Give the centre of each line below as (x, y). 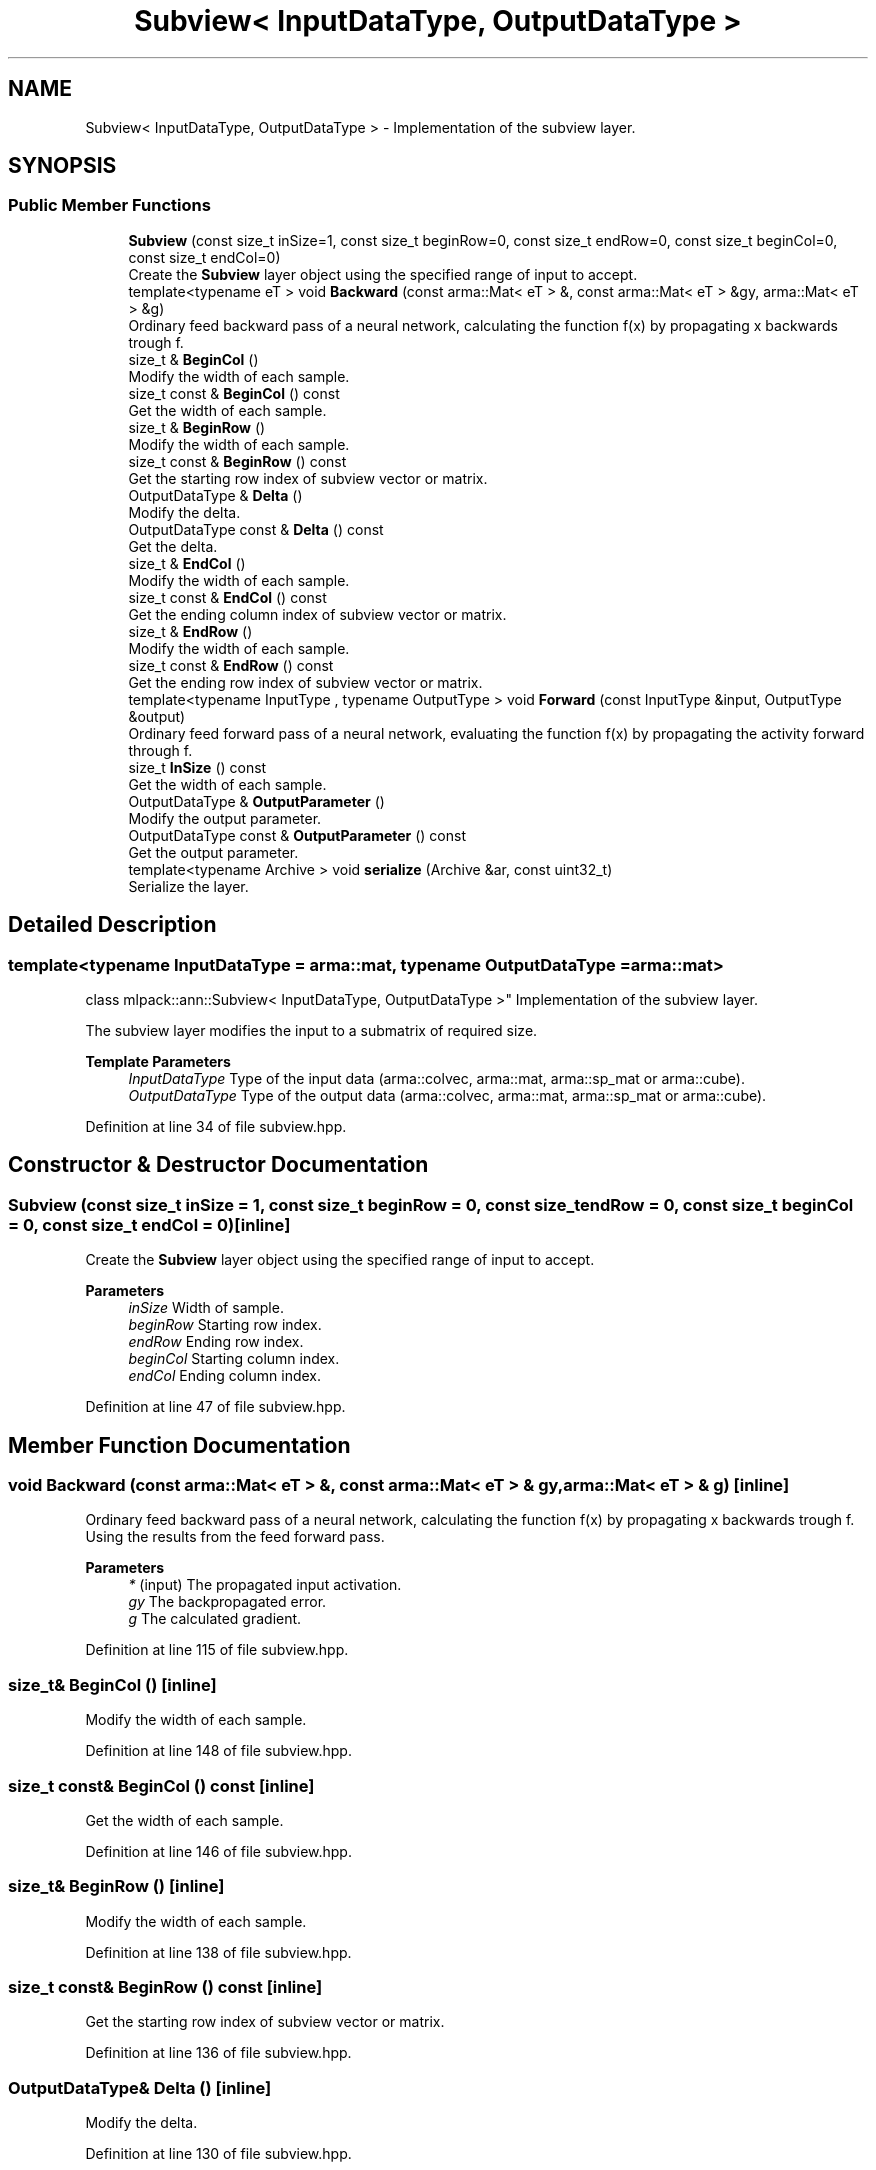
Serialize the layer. (188, 886)
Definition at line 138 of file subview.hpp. (218, 1952)
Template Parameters (158, 1062)
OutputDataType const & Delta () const (256, 529)
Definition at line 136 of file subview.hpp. (218, 2053)
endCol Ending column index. (225, 1376)
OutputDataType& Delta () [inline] (140, 2087)
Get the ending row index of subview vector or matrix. (305, 682)
